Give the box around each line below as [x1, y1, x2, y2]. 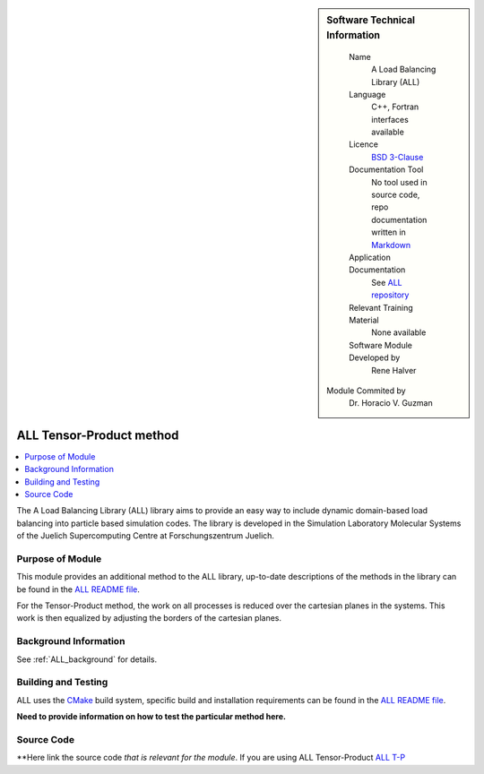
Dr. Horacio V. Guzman [349, 398, 434, 408]
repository [371, 289, 410, 300]
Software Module [349, 340, 412, 350]
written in [371, 227, 407, 237]
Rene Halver [371, 365, 417, 375]
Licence [349, 139, 378, 150]
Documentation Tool [349, 164, 424, 175]
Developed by [349, 352, 401, 363]
